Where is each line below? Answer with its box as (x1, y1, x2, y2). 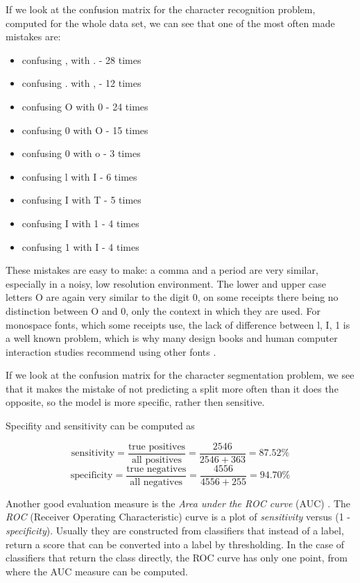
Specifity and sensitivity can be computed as (6, 418, 195, 433)
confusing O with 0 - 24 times (22, 99, 148, 113)
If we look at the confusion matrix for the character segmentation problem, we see (6, 368, 354, 382)
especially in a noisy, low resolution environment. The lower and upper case (6, 276, 327, 290)
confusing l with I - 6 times (22, 169, 137, 183)
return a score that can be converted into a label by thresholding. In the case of (6, 536, 345, 551)
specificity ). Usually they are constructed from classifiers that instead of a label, (6, 523, 344, 537)
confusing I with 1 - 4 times (22, 215, 139, 230)
